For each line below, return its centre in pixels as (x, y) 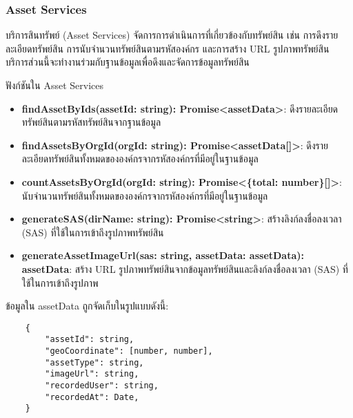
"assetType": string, (94, 362)
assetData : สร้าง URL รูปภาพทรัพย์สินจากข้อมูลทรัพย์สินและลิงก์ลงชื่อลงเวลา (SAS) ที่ (185, 268)
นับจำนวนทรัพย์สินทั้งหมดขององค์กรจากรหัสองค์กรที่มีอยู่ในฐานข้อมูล (145, 195)
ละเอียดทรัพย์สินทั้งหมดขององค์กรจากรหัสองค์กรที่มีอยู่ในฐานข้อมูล (140, 159)
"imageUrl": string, (92, 374)
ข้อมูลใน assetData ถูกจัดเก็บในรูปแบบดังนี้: (87, 306)
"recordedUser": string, (102, 386)
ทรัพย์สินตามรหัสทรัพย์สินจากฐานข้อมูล (91, 122)
